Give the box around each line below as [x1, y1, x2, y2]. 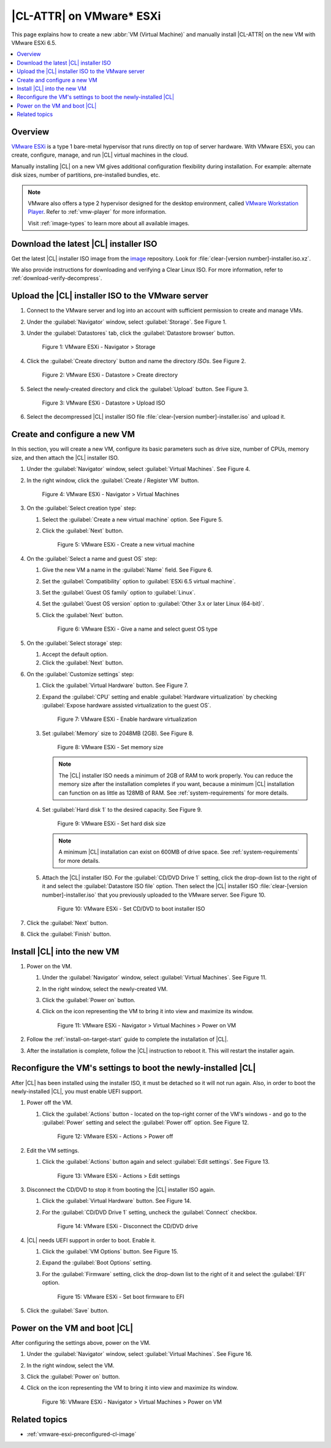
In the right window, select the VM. [26, 1361, 115, 1369]
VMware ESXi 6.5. [11, 39, 56, 46]
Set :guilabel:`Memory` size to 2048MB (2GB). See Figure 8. [42, 730, 194, 737]
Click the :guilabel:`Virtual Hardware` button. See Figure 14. [42, 1197, 191, 1205]
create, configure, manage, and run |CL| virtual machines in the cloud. [11, 151, 189, 159]
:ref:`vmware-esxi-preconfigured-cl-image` [26, 1430, 137, 1438]
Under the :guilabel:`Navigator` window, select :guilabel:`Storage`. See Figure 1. [26, 318, 227, 325]
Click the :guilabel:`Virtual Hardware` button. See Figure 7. [42, 682, 188, 689]
